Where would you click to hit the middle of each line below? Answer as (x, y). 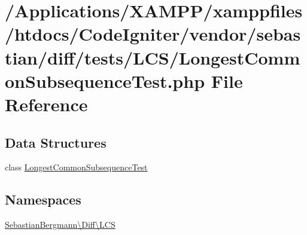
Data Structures (56, 142)
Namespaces (43, 199)
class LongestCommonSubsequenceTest (76, 167)
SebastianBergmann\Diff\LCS (60, 225)
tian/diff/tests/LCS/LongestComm (153, 57)
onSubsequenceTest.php (105, 80)
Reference (46, 104)
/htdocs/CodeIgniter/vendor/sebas (153, 34)
